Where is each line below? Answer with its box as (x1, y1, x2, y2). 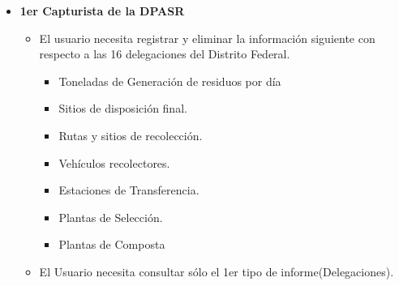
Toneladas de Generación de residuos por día (58, 72, 281, 89)
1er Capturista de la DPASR (19, 2, 185, 19)
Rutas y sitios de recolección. (58, 126, 203, 143)
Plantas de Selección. (58, 208, 163, 225)
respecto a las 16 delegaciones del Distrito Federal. (39, 45, 290, 62)
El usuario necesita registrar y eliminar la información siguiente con (39, 29, 375, 46)
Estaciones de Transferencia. (58, 181, 199, 198)
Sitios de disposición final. (58, 100, 187, 117)
